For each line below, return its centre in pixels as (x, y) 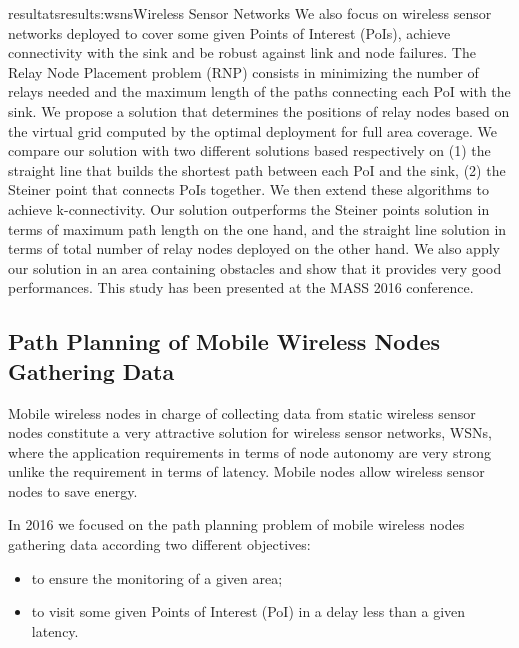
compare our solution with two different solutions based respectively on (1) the (249, 150)
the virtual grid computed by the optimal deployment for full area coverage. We (253, 130)
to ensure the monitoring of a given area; (157, 577)
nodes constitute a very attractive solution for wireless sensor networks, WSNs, (250, 432)
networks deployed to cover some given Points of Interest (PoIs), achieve (229, 32)
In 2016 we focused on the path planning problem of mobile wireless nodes (236, 524)
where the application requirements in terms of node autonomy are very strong (250, 451)
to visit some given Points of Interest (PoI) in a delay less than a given (248, 611)
